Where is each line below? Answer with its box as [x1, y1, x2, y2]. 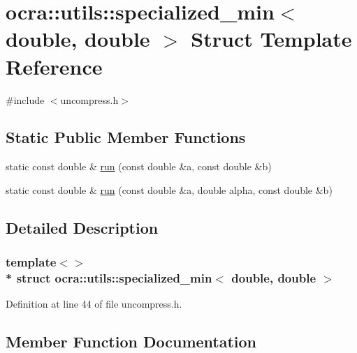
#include [6, 92, 45, 107]
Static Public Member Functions [6, 126, 246, 148]
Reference [6, 52, 103, 80]
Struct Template [191, 24, 352, 53]
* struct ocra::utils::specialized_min [6, 269, 212, 287]
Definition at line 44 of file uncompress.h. [6, 296, 182, 311]
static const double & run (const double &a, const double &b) [6, 159, 272, 174]
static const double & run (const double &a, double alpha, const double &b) [6, 182, 333, 197]
